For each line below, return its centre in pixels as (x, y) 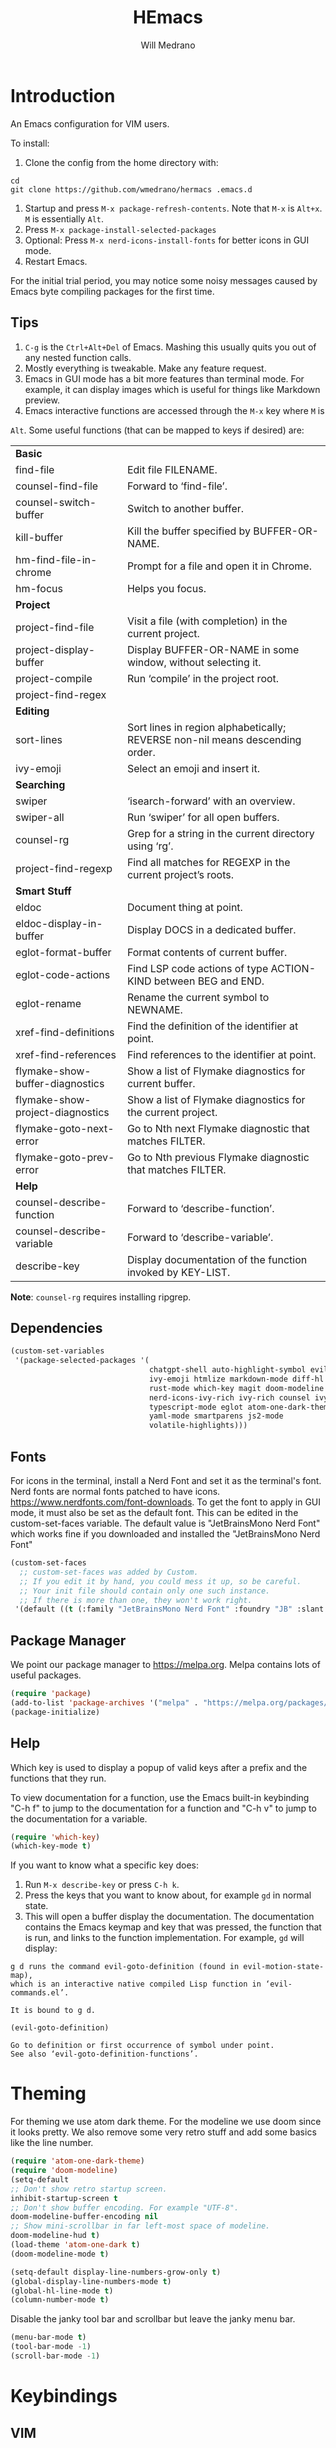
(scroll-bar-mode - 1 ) (55, 2356)
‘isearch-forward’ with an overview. (211, 801)
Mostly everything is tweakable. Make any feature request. (145, 368)
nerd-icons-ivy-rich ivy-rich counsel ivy (238, 1397)
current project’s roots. (180, 874)
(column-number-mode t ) (60, 2300)
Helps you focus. (166, 588)
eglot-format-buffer (63, 952)
